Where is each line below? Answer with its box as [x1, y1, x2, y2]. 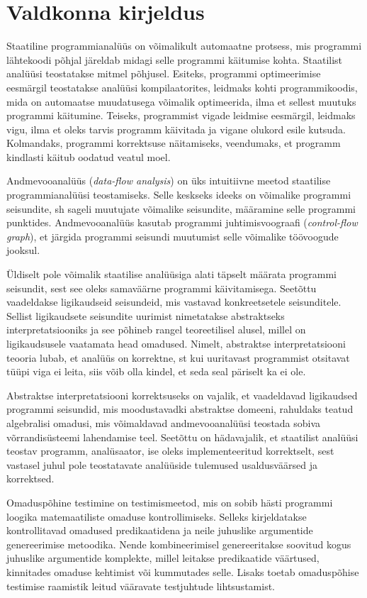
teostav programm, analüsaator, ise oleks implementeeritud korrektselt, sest [6, 443, 334, 458]
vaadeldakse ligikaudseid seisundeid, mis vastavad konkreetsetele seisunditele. [6, 294, 341, 309]
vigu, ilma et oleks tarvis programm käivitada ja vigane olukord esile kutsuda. [6, 121, 346, 136]
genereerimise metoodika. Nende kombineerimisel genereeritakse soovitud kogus [6, 536, 351, 551]
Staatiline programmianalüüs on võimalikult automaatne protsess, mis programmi [6, 38, 362, 53]
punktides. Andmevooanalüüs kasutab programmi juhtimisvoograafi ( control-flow [6, 215, 358, 230]
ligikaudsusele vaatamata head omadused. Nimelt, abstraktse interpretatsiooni [6, 336, 346, 350]
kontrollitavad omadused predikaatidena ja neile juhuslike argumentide [6, 523, 313, 538]
